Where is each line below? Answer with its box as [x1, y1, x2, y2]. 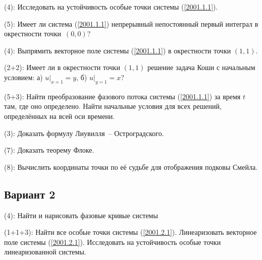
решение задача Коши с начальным [147, 62, 255, 73]
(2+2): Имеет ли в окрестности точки [4, 62, 120, 73]
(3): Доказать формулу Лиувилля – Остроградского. [4, 127, 164, 138]
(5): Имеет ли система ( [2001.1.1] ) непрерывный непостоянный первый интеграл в [4, 18, 258, 29]
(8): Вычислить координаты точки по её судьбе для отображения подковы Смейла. [4, 161, 257, 172]
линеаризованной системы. [4, 246, 86, 257]
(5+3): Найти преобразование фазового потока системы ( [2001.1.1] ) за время [4, 91, 241, 101]
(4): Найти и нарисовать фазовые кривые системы [4, 210, 158, 220]
